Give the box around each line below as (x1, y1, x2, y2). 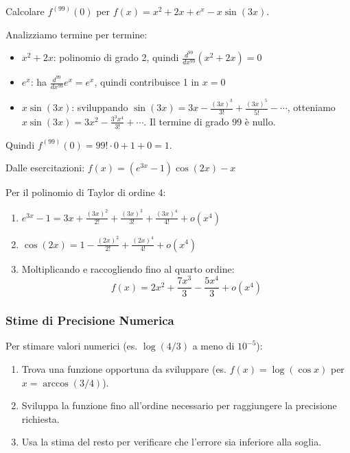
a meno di (192, 339, 235, 353)
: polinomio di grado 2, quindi (53, 50, 179, 64)
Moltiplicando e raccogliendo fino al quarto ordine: (21, 261, 235, 276)
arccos (43, 378, 69, 389)
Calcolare (5, 4, 45, 18)
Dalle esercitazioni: (5, 160, 85, 175)
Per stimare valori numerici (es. (5, 339, 138, 353)
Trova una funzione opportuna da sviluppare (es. (21, 362, 227, 376)
